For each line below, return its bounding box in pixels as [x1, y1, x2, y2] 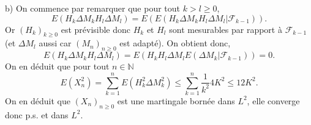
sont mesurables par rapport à [169, 23, 282, 35]
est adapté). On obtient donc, [119, 37, 231, 49]
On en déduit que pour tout [5, 60, 110, 73]
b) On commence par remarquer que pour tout [5, 2, 181, 14]
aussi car [39, 37, 72, 49]
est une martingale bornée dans [117, 94, 235, 107]
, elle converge [247, 94, 300, 107]
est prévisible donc [61, 23, 131, 35]
